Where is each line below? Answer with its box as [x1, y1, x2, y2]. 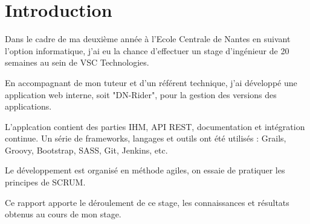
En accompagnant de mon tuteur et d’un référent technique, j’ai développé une [5, 76, 297, 89]
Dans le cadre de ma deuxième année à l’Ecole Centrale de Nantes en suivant [5, 33, 291, 45]
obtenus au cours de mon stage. [5, 208, 121, 220]
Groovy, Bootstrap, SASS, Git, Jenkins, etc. [5, 143, 168, 156]
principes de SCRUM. [5, 176, 86, 188]
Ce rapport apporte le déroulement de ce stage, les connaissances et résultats [5, 196, 289, 208]
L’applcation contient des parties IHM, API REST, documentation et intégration [5, 120, 305, 132]
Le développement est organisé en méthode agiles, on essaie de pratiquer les [5, 164, 285, 176]
